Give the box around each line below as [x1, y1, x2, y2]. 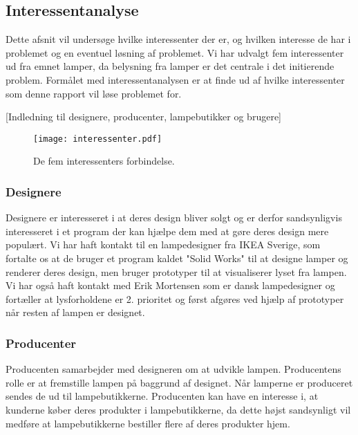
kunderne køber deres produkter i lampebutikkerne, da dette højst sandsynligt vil [6, 402, 351, 416]
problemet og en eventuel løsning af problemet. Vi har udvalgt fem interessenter [6, 45, 344, 59]
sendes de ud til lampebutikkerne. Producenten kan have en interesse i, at [6, 389, 319, 403]
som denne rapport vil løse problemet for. [6, 86, 182, 100]
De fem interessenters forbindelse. [33, 154, 175, 168]
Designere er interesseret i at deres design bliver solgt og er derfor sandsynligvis [6, 210, 342, 225]
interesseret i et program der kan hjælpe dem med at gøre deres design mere [6, 223, 329, 238]
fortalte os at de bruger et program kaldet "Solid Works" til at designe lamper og [6, 251, 348, 266]
